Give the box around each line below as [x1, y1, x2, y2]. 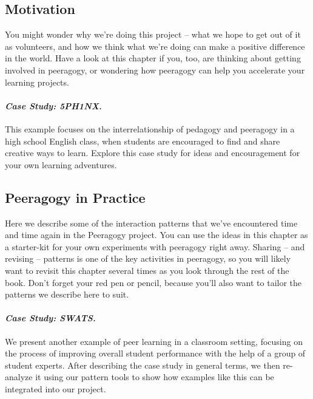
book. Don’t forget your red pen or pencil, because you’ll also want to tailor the [5, 276, 302, 288]
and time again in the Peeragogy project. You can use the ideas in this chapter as [5, 228, 308, 241]
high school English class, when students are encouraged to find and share [5, 134, 280, 147]
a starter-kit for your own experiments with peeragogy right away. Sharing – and [5, 240, 305, 253]
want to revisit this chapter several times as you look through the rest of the [5, 264, 289, 276]
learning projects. [5, 75, 69, 88]
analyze [5, 370, 33, 383]
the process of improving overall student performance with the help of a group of [5, 347, 306, 360]
